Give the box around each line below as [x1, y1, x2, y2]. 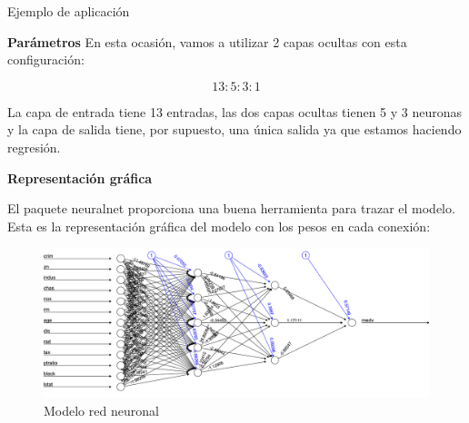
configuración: [7, 50, 85, 69]
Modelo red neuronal [44, 400, 159, 419]
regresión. [7, 137, 61, 156]
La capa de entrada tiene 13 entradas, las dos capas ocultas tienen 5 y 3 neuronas [7, 102, 463, 121]
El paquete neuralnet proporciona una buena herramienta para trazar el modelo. [7, 199, 455, 218]
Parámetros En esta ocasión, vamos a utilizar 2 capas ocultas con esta [7, 32, 407, 51]
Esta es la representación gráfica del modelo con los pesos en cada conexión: [7, 216, 431, 235]
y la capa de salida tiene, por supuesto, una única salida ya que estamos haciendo [7, 120, 462, 139]
